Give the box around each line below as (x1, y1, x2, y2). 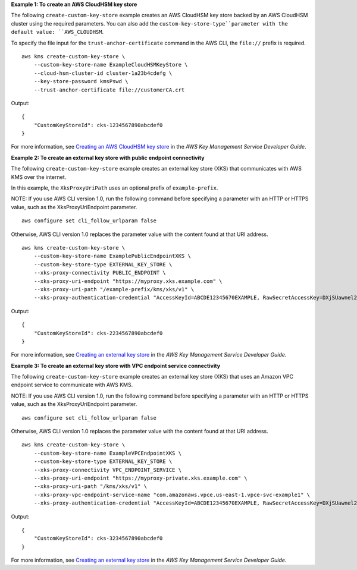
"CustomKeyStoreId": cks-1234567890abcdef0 (33, 122, 163, 128)
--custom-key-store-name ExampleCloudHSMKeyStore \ (33, 61, 188, 68)
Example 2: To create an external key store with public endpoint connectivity (11, 154, 205, 161)
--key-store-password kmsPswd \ (33, 78, 129, 85)
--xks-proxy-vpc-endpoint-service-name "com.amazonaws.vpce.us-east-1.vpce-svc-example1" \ (33, 491, 311, 498)
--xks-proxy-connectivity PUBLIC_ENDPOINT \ (33, 269, 166, 276)
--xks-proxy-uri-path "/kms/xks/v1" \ (33, 483, 148, 490)
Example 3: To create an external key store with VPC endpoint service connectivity (11, 362, 220, 369)
